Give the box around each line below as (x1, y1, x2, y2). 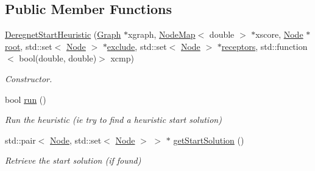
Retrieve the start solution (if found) (5, 154, 141, 167)
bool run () (5, 92, 46, 105)
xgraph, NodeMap (128, 28, 196, 41)
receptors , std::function (221, 40, 308, 52)
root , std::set (5, 40, 52, 52)
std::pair (5, 133, 36, 146)
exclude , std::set (107, 40, 167, 52)
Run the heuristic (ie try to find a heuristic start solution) (5, 113, 222, 126)
